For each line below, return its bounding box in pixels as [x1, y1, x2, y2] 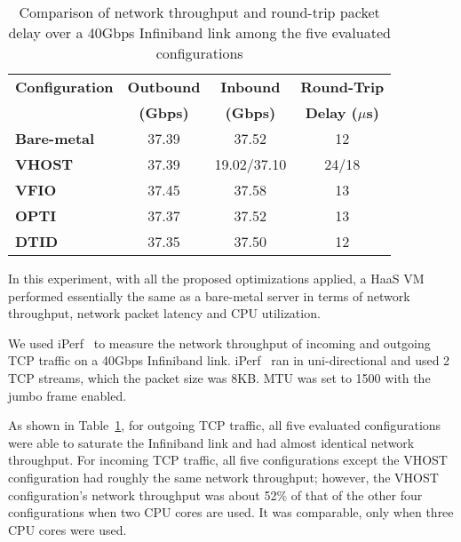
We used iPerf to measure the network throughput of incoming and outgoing [8, 333, 431, 352]
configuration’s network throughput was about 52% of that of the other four [8, 485, 423, 504]
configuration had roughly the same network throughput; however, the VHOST [8, 467, 439, 486]
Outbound [127, 76, 201, 97]
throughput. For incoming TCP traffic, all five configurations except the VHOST [8, 450, 448, 469]
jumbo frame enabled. [8, 386, 127, 404]
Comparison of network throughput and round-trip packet [19, 2, 380, 22]
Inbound [220, 76, 281, 97]
